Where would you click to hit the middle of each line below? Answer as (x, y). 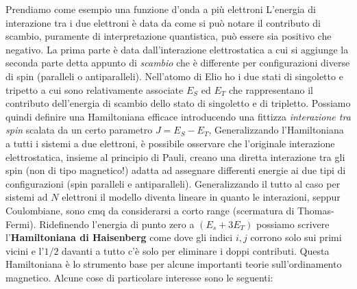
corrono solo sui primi (296, 237)
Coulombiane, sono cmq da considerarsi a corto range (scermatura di (150, 210)
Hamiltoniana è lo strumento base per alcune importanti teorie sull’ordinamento (174, 264)
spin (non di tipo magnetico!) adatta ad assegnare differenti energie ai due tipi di (176, 170)
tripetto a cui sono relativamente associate (95, 89)
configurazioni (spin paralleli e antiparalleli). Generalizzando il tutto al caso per (173, 183)
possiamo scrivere (293, 224)
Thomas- (316, 210)
